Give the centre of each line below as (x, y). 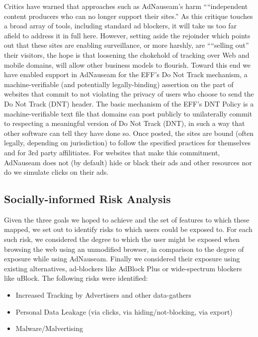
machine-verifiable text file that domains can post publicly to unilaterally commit (128, 113)
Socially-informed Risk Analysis (87, 199)
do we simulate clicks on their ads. (56, 172)
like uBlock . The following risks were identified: (76, 278)
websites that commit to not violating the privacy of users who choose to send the (129, 94)
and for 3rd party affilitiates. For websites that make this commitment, (112, 152)
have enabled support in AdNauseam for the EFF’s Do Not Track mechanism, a (126, 74)
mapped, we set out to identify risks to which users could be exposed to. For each (128, 229)
